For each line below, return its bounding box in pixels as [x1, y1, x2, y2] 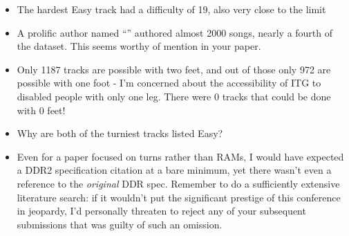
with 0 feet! [17, 102, 66, 117]
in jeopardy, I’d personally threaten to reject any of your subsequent [17, 203, 306, 218]
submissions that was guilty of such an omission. [17, 217, 223, 231]
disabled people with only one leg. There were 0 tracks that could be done [17, 89, 331, 103]
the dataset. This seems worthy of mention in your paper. [17, 39, 261, 53]
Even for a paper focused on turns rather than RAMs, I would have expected [17, 149, 344, 163]
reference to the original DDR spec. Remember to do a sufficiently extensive [17, 176, 340, 190]
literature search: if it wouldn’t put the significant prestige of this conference [17, 190, 341, 204]
